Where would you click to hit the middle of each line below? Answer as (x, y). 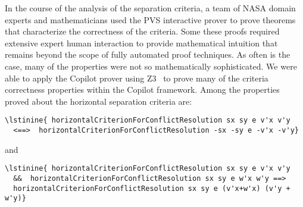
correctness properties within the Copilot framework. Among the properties (142, 90)
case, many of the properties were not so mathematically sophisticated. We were (151, 66)
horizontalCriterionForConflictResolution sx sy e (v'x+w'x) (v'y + (152, 188)
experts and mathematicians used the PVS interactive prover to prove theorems (150, 19)
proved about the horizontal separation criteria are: (99, 101)
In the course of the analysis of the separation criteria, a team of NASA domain (150, 8)
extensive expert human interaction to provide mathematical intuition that (141, 43)
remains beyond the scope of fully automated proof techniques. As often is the (148, 54)
